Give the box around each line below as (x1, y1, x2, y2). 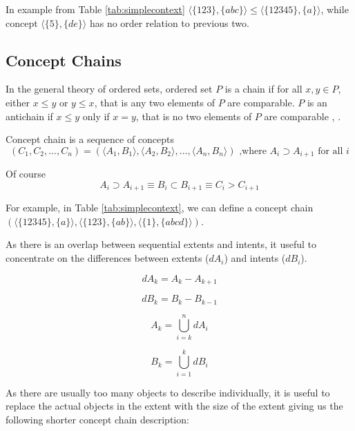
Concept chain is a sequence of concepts (6, 132, 175, 146)
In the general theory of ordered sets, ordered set (6, 82, 213, 96)
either (6, 95, 30, 109)
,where (239, 146, 267, 156)
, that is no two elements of (135, 108, 252, 123)
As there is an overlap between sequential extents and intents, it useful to (6, 237, 317, 251)
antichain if (6, 108, 53, 123)
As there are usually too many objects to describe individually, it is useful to (6, 385, 330, 399)
